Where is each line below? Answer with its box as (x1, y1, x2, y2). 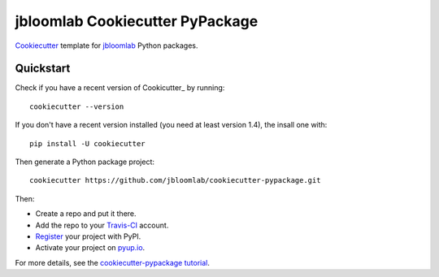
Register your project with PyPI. (35, 232, 141, 241)
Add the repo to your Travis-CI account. (35, 220, 169, 230)
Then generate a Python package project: (15, 157, 154, 167)
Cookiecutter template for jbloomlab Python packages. (15, 41, 198, 50)
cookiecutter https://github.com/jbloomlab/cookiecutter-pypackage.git (29, 175, 321, 185)
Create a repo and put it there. (35, 209, 137, 219)
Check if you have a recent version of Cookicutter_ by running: (15, 83, 225, 93)
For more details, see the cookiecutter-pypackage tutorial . (15, 258, 211, 267)
